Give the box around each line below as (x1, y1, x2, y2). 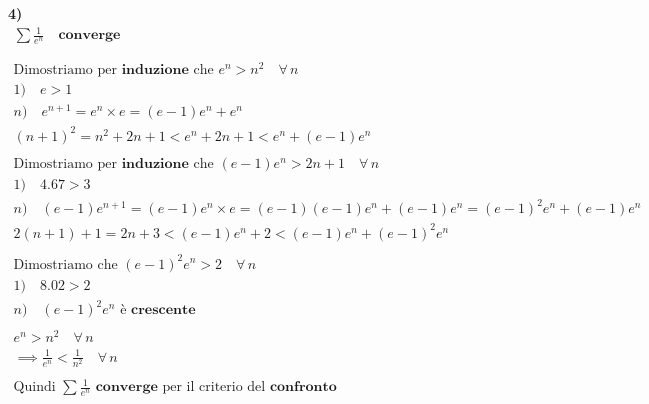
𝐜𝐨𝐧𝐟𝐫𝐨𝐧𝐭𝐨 (269, 380, 337, 395)
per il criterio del (162, 380, 266, 395)
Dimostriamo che (13, 257, 118, 272)
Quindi (13, 380, 56, 395)
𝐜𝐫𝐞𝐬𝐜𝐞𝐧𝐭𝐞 (131, 303, 196, 318)
